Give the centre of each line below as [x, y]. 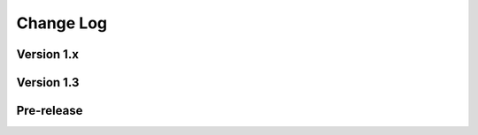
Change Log [62, 23]
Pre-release [50, 111]
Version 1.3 [48, 82]
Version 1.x [48, 54]
